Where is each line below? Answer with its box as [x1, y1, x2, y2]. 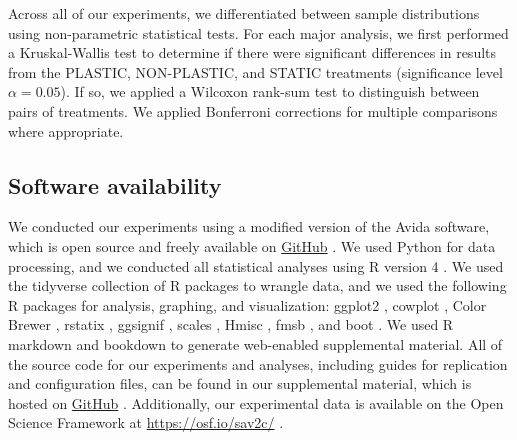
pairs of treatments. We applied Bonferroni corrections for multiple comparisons [8, 100, 498, 121]
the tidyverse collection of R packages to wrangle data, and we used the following [8, 275, 507, 296]
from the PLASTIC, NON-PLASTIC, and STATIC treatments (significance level [8, 61, 503, 82]
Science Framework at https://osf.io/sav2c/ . [8, 412, 284, 433]
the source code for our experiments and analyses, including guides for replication [8, 353, 508, 374]
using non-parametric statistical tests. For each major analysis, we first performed [8, 22, 509, 43]
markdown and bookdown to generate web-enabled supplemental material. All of [8, 333, 503, 354]
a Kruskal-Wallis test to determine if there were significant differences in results [8, 42, 497, 63]
